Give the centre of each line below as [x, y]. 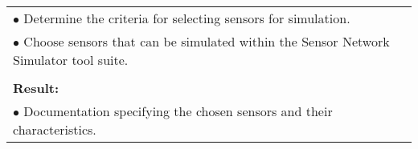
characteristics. [55, 129]
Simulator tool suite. [71, 60]
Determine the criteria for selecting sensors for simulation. [187, 18]
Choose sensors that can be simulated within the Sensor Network [207, 41]
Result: [36, 88]
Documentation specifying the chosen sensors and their [178, 111]
